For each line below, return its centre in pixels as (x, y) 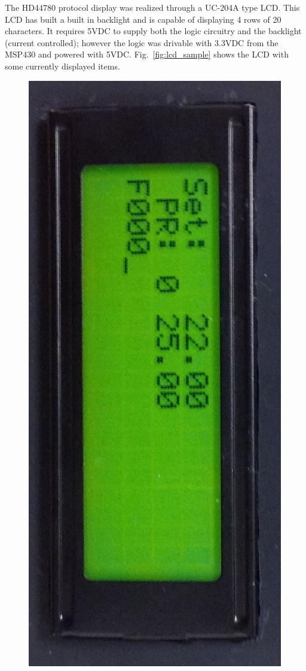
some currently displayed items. (62, 66)
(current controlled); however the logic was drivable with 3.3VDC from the (142, 42)
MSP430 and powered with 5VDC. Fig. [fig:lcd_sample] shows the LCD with (147, 54)
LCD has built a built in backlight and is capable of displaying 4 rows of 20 (143, 19)
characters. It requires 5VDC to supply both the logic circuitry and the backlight (153, 31)
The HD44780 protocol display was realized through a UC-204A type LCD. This (152, 7)
